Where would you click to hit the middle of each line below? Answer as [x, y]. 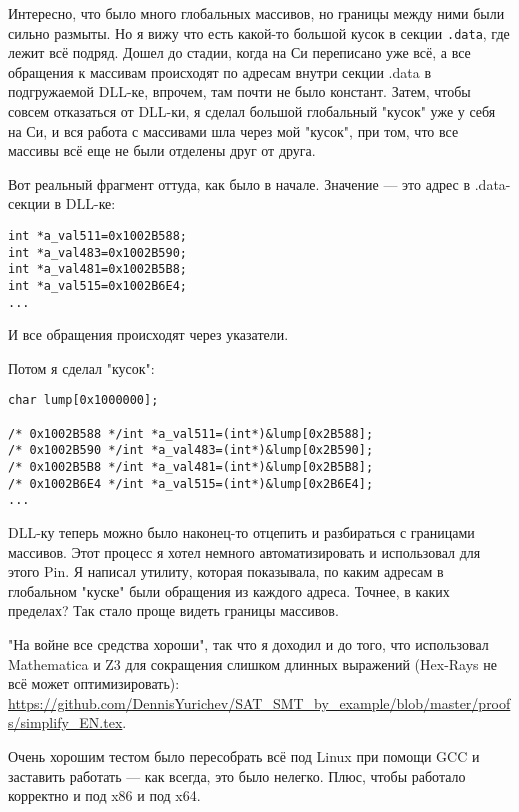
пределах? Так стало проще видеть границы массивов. [173, 610]
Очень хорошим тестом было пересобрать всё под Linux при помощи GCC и [244, 756]
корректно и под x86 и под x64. [104, 795]
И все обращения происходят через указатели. [148, 334]
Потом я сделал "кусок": [81, 367]
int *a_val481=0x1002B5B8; [97, 269]
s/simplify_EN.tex [65, 722]
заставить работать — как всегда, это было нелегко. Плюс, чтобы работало [237, 775]
